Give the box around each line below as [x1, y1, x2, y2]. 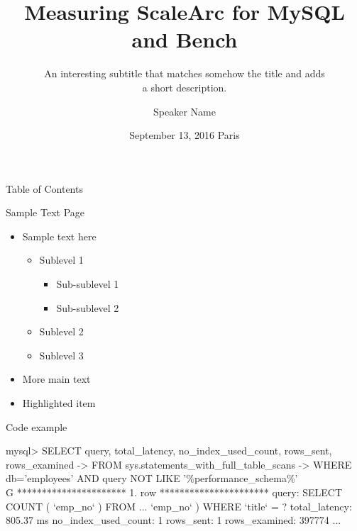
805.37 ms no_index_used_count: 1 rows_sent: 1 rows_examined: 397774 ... [6, 513, 341, 527]
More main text [22, 371, 91, 386]
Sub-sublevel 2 [56, 300, 119, 315]
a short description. [142, 79, 227, 94]
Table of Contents [6, 181, 83, 196]
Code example [6, 419, 67, 434]
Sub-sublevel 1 [56, 276, 119, 291]
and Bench [131, 25, 238, 54]
